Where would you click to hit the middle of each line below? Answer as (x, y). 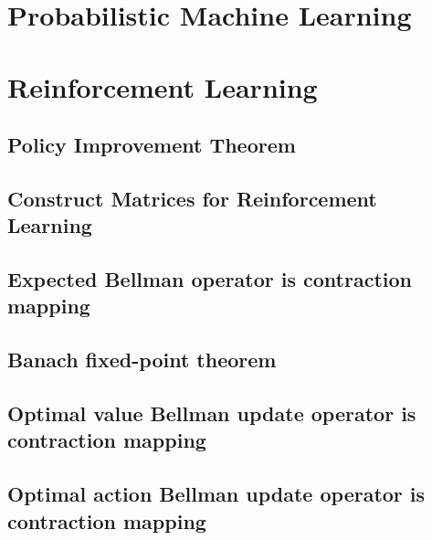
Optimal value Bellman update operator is (212, 413)
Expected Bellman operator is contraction (210, 279)
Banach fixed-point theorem (142, 360)
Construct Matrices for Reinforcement (192, 198)
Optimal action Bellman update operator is (216, 494)
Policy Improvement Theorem (152, 145)
